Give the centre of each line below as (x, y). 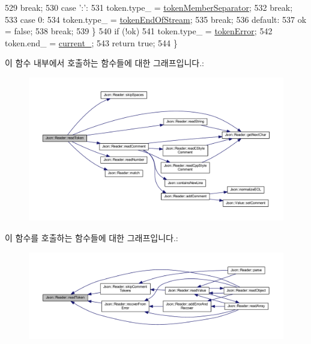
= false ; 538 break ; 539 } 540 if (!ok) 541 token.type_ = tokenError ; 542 (139, 31)
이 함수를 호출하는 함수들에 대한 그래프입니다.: (92, 238)
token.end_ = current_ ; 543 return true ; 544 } (91, 42)
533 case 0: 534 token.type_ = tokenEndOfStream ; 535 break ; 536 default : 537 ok (156, 19)
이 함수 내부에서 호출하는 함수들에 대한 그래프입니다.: (104, 63)
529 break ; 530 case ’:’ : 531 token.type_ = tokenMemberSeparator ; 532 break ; (149, 7)
